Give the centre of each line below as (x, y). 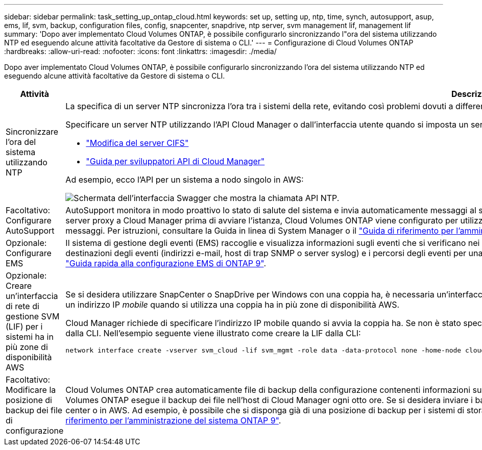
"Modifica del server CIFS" (137, 143)
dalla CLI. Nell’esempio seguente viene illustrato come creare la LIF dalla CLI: (213, 333)
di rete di (22, 306)
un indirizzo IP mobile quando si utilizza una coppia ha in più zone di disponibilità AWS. (233, 304)
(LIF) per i (24, 327)
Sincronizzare (32, 132)
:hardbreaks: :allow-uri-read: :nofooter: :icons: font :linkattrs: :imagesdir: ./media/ (140, 51)
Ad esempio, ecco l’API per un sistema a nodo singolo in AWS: (185, 180)
